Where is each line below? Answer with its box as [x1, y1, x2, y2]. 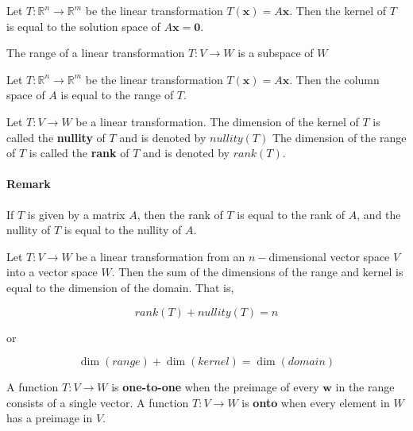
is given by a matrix [27, 206, 125, 222]
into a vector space [6, 264, 98, 280]
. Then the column [289, 71, 380, 87]
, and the [357, 206, 401, 222]
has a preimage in [6, 410, 93, 426]
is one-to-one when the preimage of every [111, 379, 319, 395]
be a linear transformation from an [75, 248, 245, 264]
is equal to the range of [60, 87, 174, 103]
